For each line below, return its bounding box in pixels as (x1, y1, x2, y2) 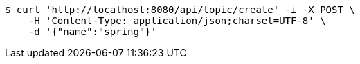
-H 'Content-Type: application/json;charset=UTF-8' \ (28, 15, 326, 26)
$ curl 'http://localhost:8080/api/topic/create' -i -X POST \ (5, 4, 355, 15)
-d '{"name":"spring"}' (28, 26, 157, 37)
